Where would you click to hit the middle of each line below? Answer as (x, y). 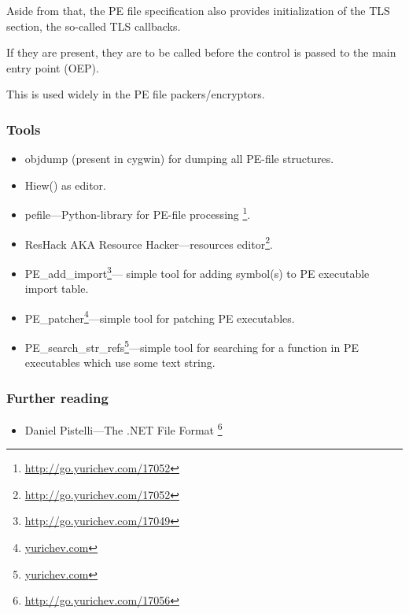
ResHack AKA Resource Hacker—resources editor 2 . (149, 242)
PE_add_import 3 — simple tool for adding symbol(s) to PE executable (197, 272)
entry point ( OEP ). (53, 67)
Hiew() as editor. (65, 185)
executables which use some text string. (120, 362)
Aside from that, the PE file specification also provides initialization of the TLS (198, 10)
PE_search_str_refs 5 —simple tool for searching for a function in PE (192, 346)
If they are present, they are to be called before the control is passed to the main (201, 52)
